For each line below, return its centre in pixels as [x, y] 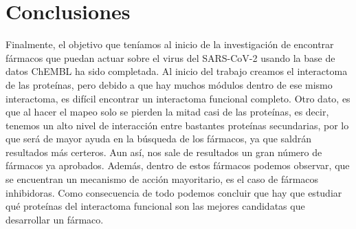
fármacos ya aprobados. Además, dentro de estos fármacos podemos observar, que [178, 165]
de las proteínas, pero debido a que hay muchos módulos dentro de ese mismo [169, 84]
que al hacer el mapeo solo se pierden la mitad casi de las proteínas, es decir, [167, 112]
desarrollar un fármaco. [55, 219]
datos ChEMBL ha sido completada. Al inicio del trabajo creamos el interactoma [177, 71]
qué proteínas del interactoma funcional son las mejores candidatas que [155, 206]
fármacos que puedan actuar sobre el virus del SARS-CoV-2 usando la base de [170, 57]
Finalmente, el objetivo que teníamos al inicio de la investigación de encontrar [170, 44]
